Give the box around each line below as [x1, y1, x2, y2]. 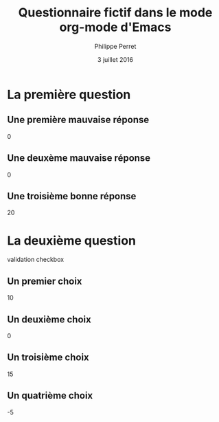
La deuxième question [7, 232, 136, 248]
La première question [7, 87, 131, 102]
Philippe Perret [94, 42, 137, 50]
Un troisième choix [7, 352, 89, 364]
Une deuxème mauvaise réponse [7, 153, 151, 164]
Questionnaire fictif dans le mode [18, 5, 213, 21]
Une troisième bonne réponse [7, 190, 137, 202]
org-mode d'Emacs [59, 19, 172, 35]
